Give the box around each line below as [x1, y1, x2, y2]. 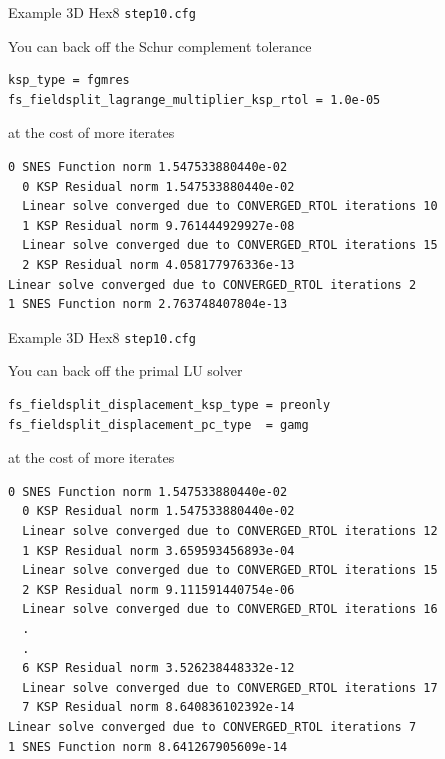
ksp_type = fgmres [8, 73, 130, 88]
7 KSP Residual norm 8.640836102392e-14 [22, 700, 295, 715]
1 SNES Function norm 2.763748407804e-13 [8, 297, 288, 312]
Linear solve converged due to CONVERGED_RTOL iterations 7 [8, 719, 417, 734]
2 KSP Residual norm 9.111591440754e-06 [22, 582, 295, 597]
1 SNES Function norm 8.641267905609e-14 [8, 739, 288, 754]
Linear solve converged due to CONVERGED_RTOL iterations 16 [22, 602, 438, 617]
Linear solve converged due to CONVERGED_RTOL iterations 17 [22, 680, 438, 695]
